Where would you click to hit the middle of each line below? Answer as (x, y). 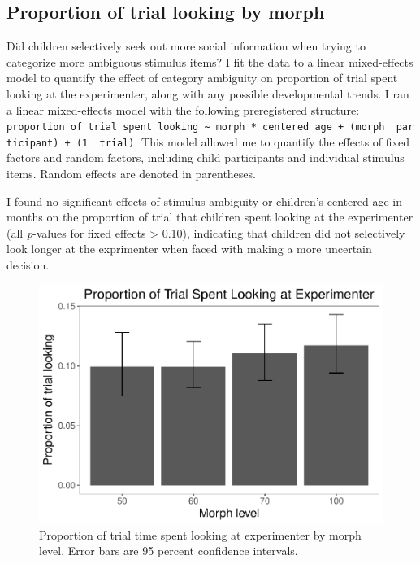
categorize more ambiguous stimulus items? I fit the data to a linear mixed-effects (210, 61)
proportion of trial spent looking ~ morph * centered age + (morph (196, 127)
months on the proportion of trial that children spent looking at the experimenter (210, 217)
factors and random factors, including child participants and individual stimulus (206, 157)
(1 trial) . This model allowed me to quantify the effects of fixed (242, 141)
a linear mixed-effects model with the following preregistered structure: (183, 109)
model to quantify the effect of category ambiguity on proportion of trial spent (202, 78)
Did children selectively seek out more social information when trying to (186, 46)
